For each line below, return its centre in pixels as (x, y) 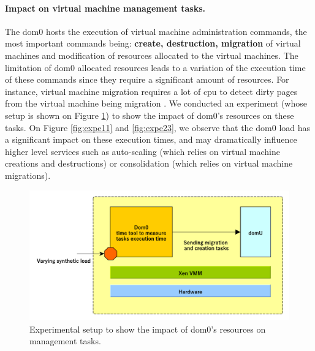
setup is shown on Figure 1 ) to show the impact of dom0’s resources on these (150, 115)
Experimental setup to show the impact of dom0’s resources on (148, 329)
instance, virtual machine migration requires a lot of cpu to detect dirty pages (151, 91)
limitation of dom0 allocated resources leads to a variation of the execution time (155, 67)
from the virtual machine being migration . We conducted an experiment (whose (156, 103)
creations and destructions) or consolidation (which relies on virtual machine (149, 163)
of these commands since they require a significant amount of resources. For (147, 79)
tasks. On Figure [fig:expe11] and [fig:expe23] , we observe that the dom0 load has (158, 127)
